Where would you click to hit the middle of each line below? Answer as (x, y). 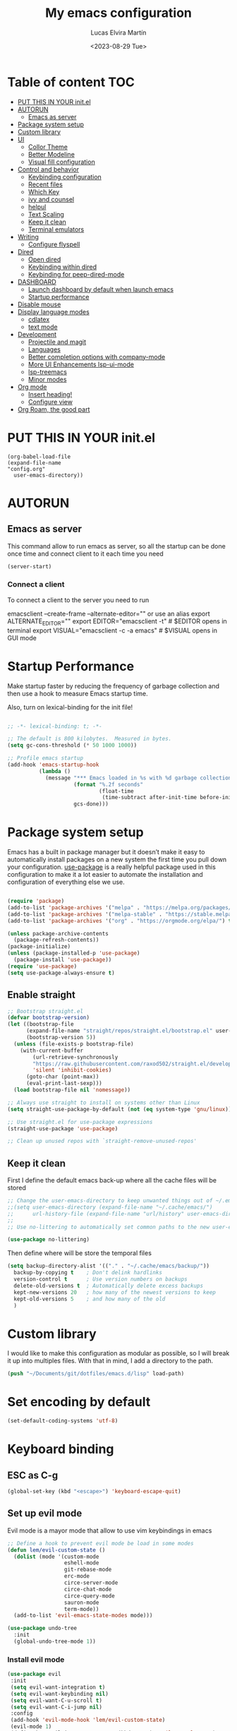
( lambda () (55, 771)
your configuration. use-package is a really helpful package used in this (112, 867)
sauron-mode (81, 1603)
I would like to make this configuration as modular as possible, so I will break (119, 1353)
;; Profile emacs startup (45, 758)
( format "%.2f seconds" (108, 784)
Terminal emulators (56, 229)
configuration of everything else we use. (66, 882)
